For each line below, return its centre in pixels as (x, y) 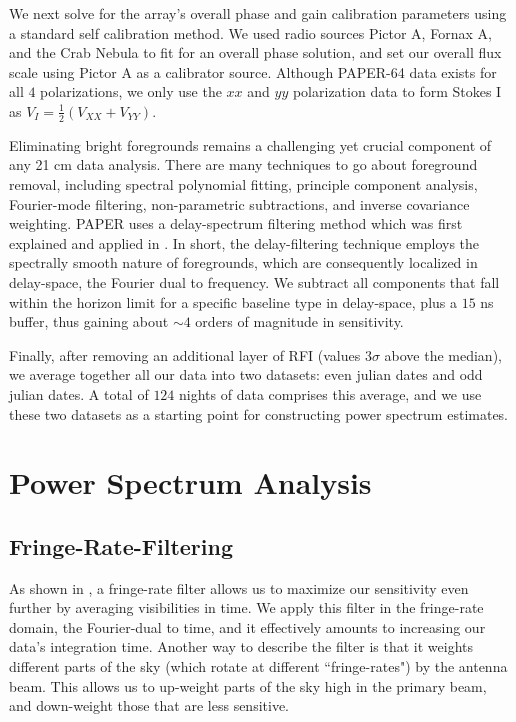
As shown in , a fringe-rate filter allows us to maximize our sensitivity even (239, 587)
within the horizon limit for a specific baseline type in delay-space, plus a (233, 301)
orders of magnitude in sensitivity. (299, 321)
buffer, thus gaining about (89, 321)
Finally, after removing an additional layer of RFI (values (185, 354)
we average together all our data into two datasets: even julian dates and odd (246, 374)
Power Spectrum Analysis (190, 482)
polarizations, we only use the (131, 91)
